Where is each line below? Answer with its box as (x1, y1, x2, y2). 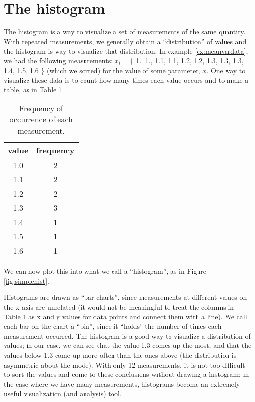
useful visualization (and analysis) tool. (4, 388, 122, 399)
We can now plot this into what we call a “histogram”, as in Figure (4, 266, 206, 276)
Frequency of (19, 102, 63, 114)
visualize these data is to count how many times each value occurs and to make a (4, 75, 249, 85)
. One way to (206, 65, 246, 75)
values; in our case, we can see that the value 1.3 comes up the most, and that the (4, 340, 252, 350)
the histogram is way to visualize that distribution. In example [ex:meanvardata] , (4, 46, 248, 56)
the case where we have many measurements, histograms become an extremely (4, 378, 240, 389)
